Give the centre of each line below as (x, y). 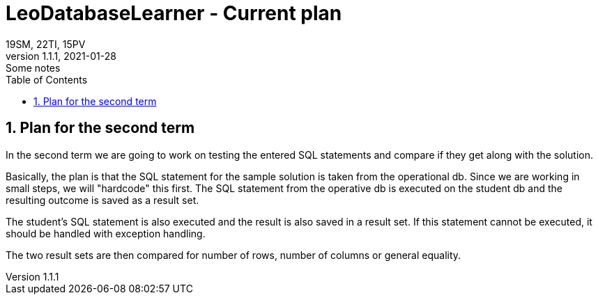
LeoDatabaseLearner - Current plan (174, 13)
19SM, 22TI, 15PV (46, 44)
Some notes (33, 68)
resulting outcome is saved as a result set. (102, 200)
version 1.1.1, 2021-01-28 (61, 56)
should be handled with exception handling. (106, 233)
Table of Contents (47, 79)
